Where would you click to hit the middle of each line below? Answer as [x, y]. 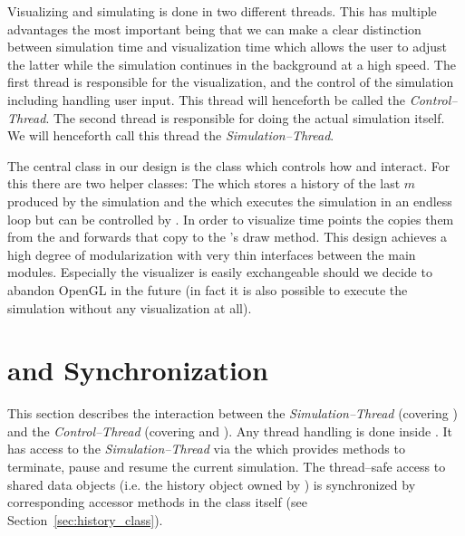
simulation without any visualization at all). [130, 307]
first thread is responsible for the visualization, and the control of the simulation [231, 82]
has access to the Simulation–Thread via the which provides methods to [206, 449]
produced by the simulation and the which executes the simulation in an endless [230, 201]
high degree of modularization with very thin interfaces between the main [212, 254]
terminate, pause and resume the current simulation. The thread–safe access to [227, 466]
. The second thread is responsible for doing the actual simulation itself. [245, 117]
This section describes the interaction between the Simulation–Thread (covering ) [232, 413]
